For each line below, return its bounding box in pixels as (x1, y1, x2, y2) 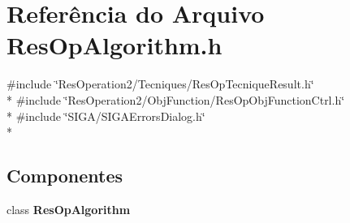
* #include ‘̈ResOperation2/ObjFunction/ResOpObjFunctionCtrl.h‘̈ (6, 91, 345, 108)
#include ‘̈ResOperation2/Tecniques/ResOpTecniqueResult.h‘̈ (6, 75, 314, 92)
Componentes (6, 163, 123, 188)
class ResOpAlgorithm (6, 200, 131, 217)
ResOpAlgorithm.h (6, 28, 223, 62)
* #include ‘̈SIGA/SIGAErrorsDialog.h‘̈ (6, 107, 205, 124)
